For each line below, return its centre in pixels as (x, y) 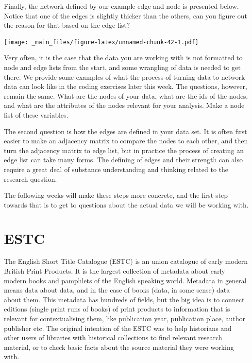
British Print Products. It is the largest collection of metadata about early (115, 271)
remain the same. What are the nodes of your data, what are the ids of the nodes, (126, 95)
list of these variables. (36, 115)
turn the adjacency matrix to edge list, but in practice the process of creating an (124, 150)
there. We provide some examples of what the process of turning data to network (125, 77)
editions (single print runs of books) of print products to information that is (117, 309)
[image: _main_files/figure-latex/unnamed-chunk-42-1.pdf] (101, 42)
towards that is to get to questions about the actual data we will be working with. (126, 204)
